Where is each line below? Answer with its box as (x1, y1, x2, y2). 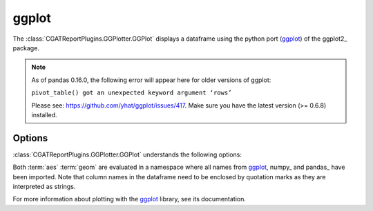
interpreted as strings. (12, 182, 76, 190)
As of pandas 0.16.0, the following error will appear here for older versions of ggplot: (31, 76, 271, 84)
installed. (31, 110, 58, 119)
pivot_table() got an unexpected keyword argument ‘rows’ (31, 89, 232, 97)
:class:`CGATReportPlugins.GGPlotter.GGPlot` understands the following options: (12, 150, 242, 159)
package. (12, 43, 39, 52)
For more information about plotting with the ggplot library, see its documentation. (12, 195, 247, 203)
